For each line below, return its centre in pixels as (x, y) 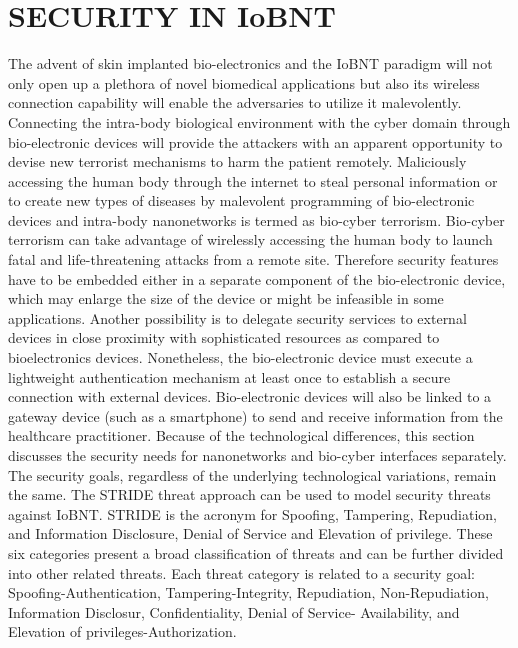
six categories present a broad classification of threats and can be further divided (256, 552)
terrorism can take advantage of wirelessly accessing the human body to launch (250, 239)
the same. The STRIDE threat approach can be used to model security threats (249, 494)
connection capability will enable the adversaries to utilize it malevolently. (235, 102)
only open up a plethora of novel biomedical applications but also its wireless (244, 82)
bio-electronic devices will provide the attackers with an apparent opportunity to (255, 141)
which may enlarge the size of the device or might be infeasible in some (226, 298)
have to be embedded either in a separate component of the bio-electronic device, (257, 278)
